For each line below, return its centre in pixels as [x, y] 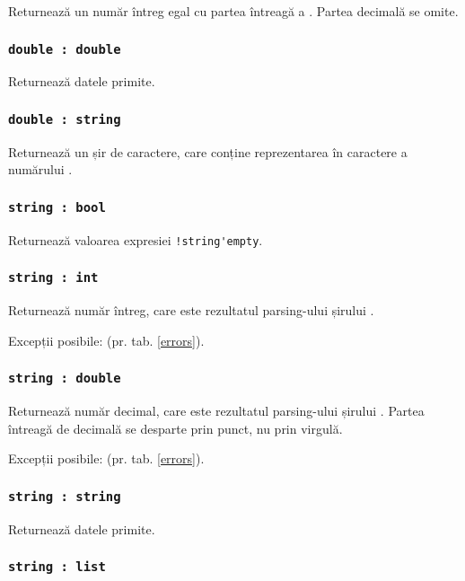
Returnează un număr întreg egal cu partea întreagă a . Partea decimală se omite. [233, 11]
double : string [65, 119]
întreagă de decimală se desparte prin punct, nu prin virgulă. [175, 428]
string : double [65, 379]
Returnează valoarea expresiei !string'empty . [136, 239]
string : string [65, 496]
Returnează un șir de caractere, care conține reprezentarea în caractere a [208, 151]
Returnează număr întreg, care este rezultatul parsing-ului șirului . [191, 310]
